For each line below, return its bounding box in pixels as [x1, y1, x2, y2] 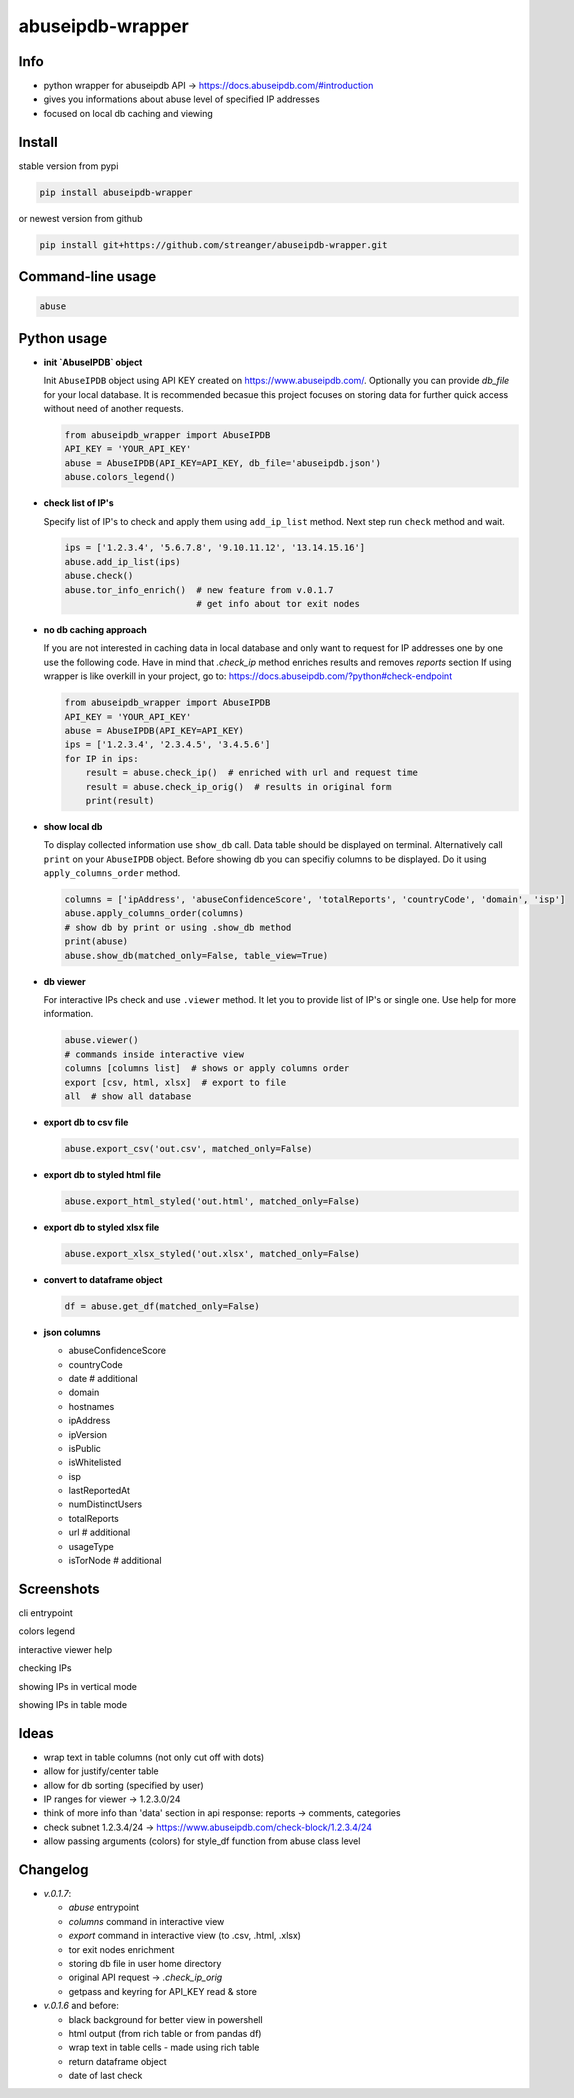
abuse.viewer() [64, 1035, 139, 1046]
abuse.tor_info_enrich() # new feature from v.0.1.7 [64, 584, 334, 595]
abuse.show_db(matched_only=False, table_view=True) [64, 950, 329, 961]
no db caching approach [43, 624, 147, 636]
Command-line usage [18, 268, 157, 285]
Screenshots [18, 1580, 100, 1597]
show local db [43, 820, 103, 832]
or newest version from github [18, 212, 143, 224]
